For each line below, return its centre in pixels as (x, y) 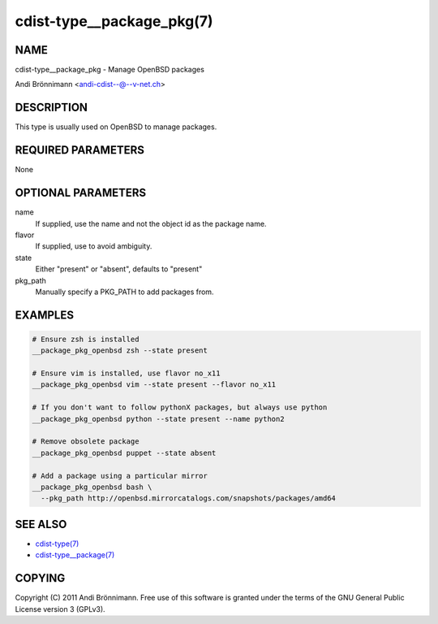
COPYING (40, 578)
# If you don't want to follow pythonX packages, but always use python (180, 407)
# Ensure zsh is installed (86, 339)
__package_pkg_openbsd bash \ (92, 487)
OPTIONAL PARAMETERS (81, 193)
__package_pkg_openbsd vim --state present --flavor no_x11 (154, 385)
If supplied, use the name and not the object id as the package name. (151, 223)
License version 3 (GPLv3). (60, 609)
